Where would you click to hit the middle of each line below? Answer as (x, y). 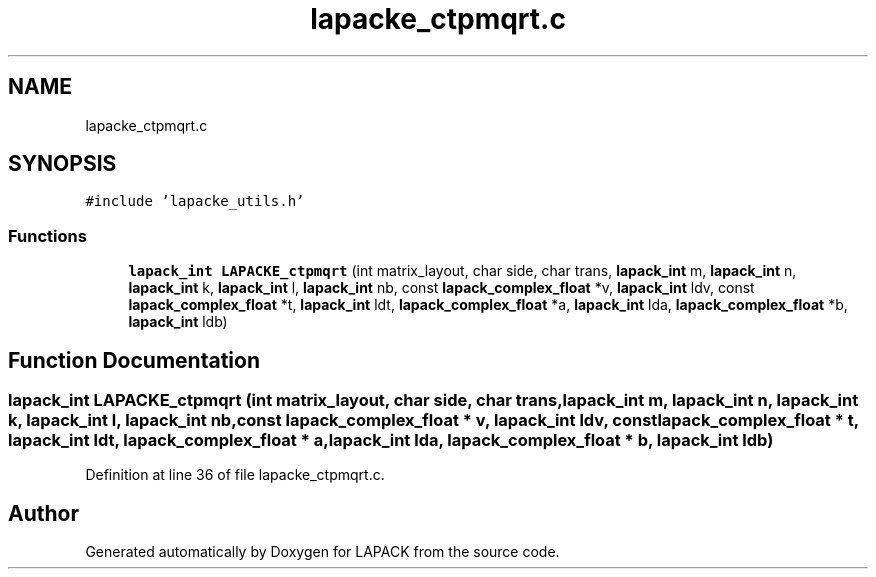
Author (43, 513)
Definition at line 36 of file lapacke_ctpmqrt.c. (235, 475)
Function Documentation (134, 360)
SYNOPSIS (62, 164)
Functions (47, 235)
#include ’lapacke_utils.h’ (195, 201)
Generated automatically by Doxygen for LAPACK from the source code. (322, 552)
